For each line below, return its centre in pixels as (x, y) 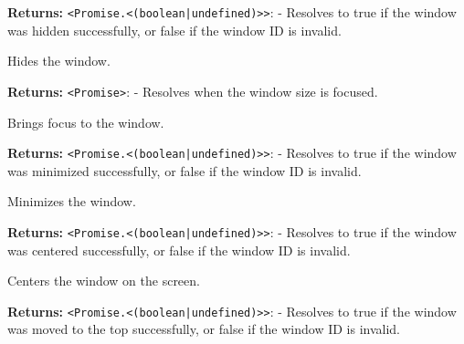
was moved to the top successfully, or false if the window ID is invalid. (204, 329)
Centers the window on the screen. (104, 281)
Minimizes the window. (72, 201)
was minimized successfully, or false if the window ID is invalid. (185, 170)
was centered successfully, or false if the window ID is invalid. (179, 250)
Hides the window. (59, 61)
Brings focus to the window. (86, 122)
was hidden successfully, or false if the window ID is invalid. (174, 30)
